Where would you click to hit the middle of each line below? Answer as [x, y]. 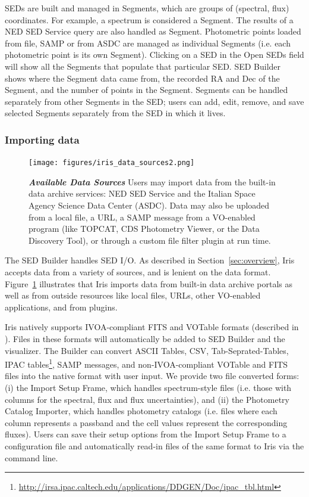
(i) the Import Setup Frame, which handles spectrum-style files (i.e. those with [148, 387]
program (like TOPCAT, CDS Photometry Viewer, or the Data [144, 229]
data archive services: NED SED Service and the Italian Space [142, 193]
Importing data [42, 139]
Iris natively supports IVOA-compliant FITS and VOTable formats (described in [152, 327]
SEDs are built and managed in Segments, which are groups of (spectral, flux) [147, 8]
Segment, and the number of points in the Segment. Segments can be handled [146, 90]
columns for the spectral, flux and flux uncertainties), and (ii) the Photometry [147, 399]
